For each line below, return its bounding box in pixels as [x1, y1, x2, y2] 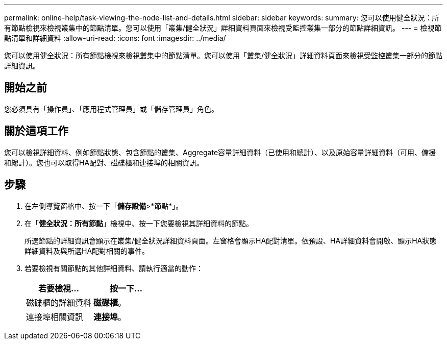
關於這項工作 [4, 125, 68, 138]
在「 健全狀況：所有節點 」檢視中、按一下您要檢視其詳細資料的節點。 [24, 218, 253, 228]
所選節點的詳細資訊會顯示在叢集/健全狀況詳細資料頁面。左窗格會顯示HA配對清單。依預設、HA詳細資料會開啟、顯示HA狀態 [24, 236, 437, 245]
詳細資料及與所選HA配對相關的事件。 [24, 246, 150, 255]
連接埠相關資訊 [26, 311, 84, 322]
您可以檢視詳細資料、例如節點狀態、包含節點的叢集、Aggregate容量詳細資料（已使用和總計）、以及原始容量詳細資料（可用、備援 [4, 148, 436, 157]
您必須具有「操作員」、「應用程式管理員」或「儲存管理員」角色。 [4, 104, 218, 113]
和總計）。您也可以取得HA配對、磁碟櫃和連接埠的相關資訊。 [4, 158, 204, 167]
